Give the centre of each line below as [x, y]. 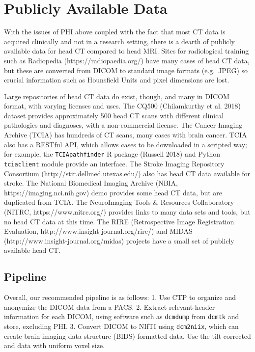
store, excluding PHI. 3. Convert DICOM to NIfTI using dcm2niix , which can [121, 326]
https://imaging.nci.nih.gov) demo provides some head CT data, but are [113, 192]
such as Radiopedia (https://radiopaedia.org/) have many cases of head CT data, [127, 60]
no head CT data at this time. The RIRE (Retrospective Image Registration [119, 221]
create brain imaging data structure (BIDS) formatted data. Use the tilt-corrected [127, 336]
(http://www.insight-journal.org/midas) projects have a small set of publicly [119, 240]
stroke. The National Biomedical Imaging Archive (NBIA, [91, 183]
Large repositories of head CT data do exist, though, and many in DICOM [117, 96]
